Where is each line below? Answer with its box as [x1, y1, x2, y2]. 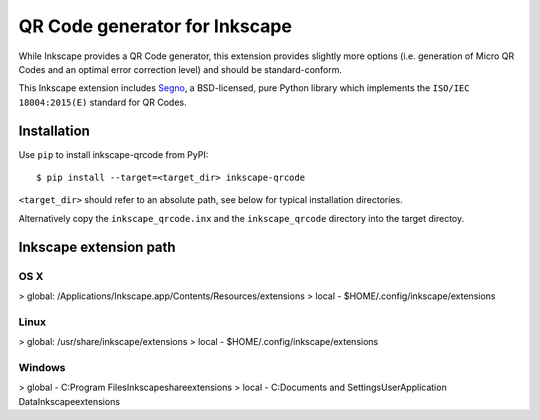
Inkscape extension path [18, 238, 176, 255]
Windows [18, 360, 66, 374]
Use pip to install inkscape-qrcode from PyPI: [18, 148, 209, 160]
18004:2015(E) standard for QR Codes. [18, 96, 187, 108]
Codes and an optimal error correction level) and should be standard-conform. [18, 63, 343, 75]
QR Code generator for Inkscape [18, 15, 292, 37]
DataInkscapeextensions [18, 395, 120, 407]
